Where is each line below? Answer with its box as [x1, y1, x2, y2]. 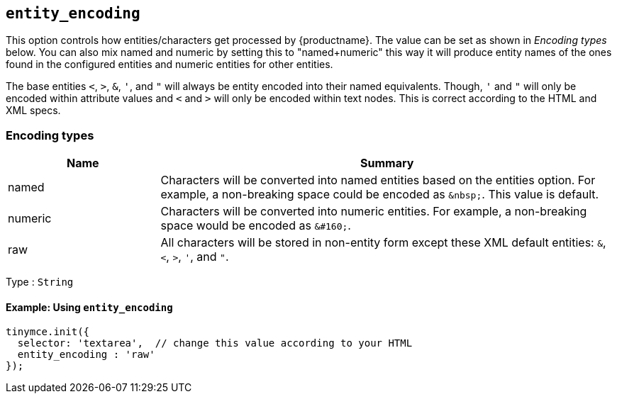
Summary [360, 156, 414, 171]
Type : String [6, 276, 74, 288]
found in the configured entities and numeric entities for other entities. [6, 58, 333, 71]
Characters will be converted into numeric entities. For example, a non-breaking [160, 204, 587, 219]
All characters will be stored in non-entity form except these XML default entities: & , [160, 235, 606, 250]
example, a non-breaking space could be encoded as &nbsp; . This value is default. [160, 187, 599, 202]
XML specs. [6, 104, 61, 117]
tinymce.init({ [6, 326, 90, 338]
